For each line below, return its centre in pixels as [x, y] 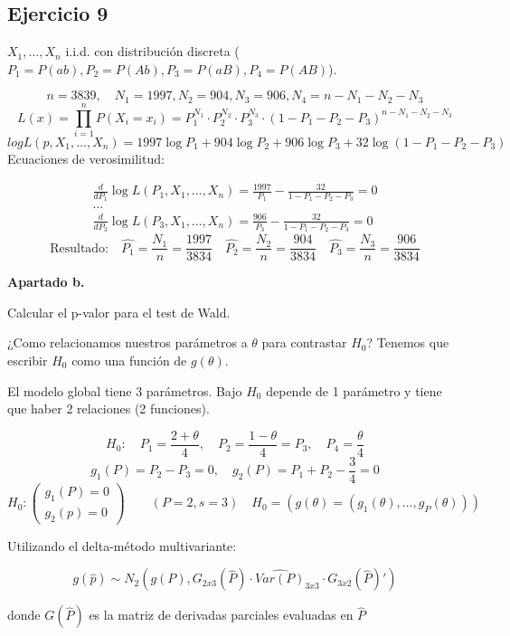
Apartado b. [46, 282]
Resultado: [80, 248]
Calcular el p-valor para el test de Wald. [119, 312]
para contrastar [304, 342]
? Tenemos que [408, 342]
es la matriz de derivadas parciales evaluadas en [221, 615]
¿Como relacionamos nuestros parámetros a [127, 342]
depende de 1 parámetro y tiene [354, 390]
